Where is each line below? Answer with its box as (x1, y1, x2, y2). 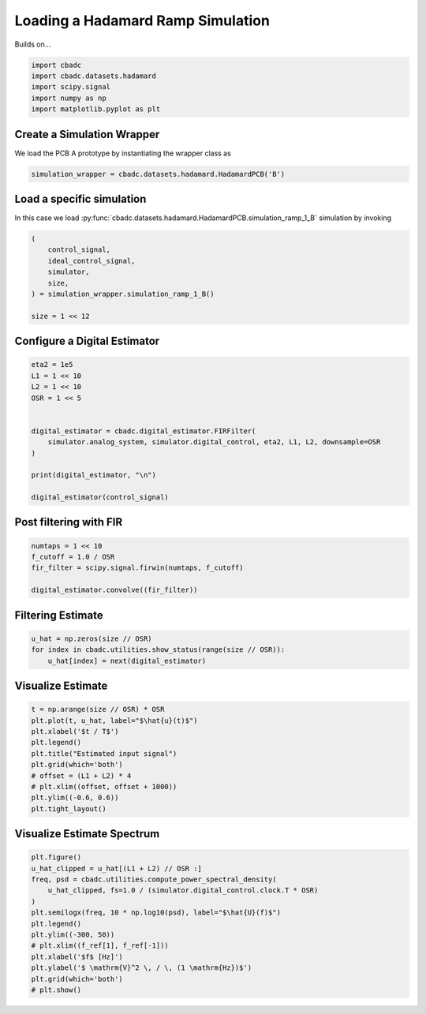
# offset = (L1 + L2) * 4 (31, 771, 132, 780)
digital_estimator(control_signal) (31, 493, 169, 502)
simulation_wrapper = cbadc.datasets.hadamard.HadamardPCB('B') (31, 170, 286, 178)
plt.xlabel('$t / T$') (31, 727, 119, 735)
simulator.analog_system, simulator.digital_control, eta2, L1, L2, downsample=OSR (47, 438, 381, 447)
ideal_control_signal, (47, 256, 136, 265)
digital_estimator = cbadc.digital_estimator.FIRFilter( (31, 426, 256, 436)
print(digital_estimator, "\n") (31, 470, 157, 480)
